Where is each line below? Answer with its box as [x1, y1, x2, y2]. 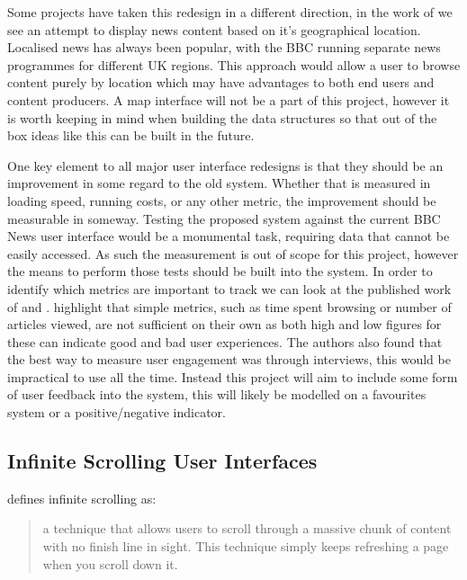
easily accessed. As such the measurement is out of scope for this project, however [7, 244, 459, 263]
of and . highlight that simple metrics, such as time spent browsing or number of [7, 297, 452, 316]
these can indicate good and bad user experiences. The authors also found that [7, 332, 443, 351]
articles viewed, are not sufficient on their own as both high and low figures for [7, 315, 442, 334]
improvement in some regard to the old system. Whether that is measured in [7, 174, 431, 192]
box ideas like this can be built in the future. [7, 126, 255, 145]
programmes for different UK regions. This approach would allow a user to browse [7, 55, 461, 74]
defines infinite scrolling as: [7, 488, 157, 507]
